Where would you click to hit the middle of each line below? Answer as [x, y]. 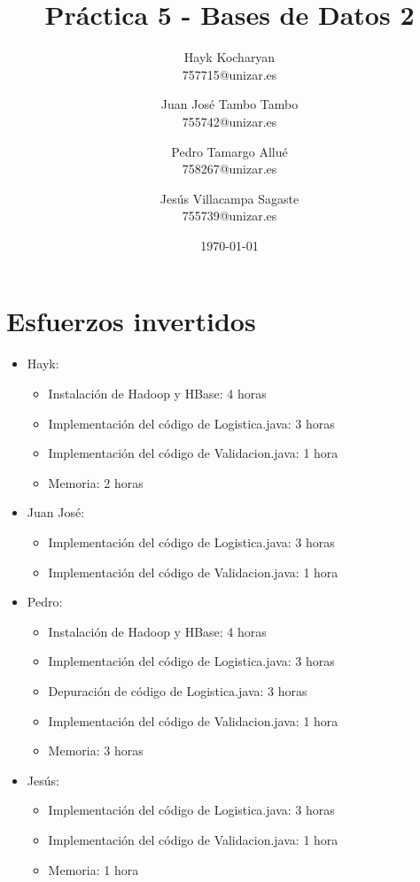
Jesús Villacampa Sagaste [229, 198]
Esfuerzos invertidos [131, 321]
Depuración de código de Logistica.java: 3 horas [178, 690]
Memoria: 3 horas [96, 750]
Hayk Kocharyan [229, 57]
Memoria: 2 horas [96, 482]
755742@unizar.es [229, 121]
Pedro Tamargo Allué [229, 151]
